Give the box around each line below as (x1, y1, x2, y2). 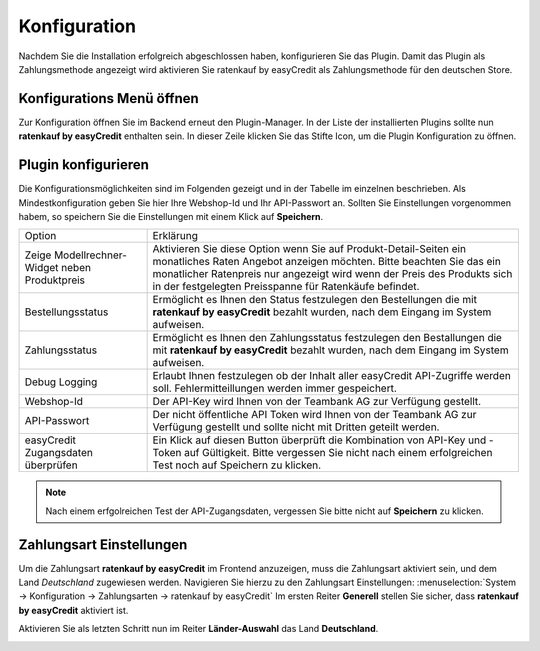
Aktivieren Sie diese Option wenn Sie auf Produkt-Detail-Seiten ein (152, 242, 467, 256)
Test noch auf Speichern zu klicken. (152, 458, 322, 472)
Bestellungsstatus (24, 305, 109, 319)
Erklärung (152, 229, 199, 243)
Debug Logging (24, 375, 98, 389)
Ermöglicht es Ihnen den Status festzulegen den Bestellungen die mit (152, 293, 477, 307)
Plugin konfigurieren (18, 156, 150, 174)
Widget (24, 261, 59, 275)
